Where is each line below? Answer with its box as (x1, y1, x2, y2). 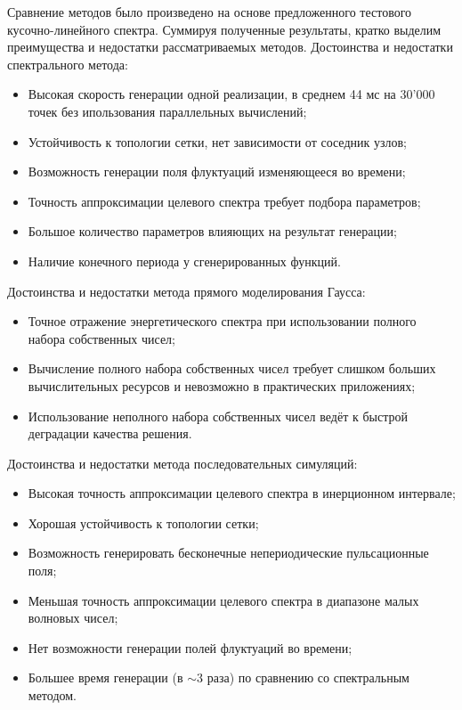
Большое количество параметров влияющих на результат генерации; (28, 222, 397, 241)
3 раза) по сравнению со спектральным (197, 668, 409, 687)
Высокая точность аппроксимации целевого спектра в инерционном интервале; (28, 484, 456, 502)
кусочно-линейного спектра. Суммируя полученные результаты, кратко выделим (7, 20, 442, 38)
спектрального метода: (7, 54, 128, 73)
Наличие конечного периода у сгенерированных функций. (28, 251, 341, 270)
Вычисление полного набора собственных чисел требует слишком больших (28, 359, 436, 378)
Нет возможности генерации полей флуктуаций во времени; (28, 638, 353, 657)
